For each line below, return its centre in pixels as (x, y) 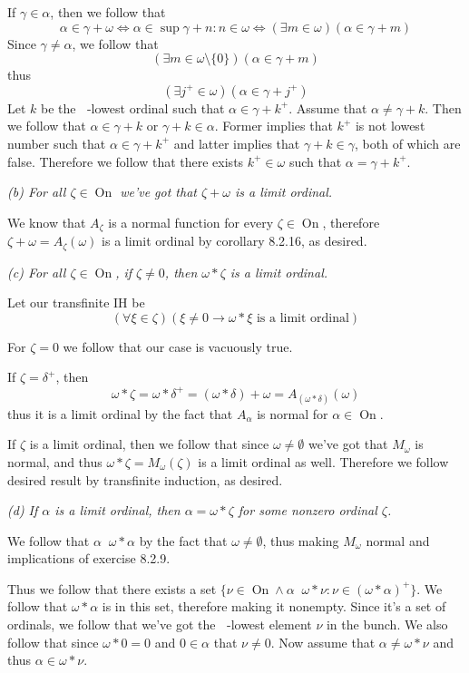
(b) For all (37, 192)
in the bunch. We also (387, 624)
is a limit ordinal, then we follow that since (149, 444)
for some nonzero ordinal (308, 510)
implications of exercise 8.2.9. (89, 558)
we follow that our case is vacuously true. (178, 346)
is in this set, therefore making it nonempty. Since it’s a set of (274, 606)
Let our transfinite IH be (76, 302)
